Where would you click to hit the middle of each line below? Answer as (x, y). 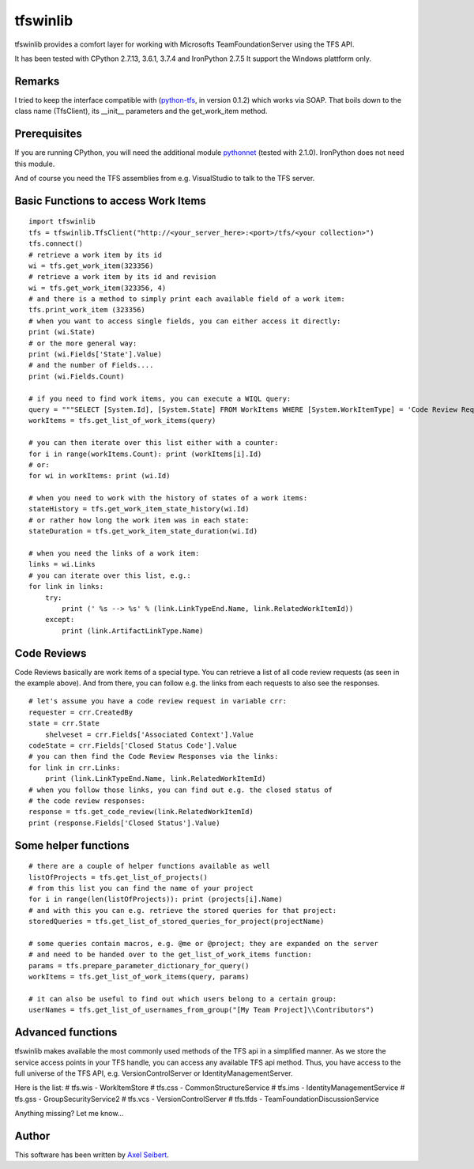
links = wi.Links (62, 564)
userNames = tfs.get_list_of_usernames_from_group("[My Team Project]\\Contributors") (201, 1010)
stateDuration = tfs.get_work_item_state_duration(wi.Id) (143, 531)
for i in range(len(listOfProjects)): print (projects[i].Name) (156, 899)
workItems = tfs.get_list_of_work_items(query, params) (139, 977)
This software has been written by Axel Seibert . (92, 1155)
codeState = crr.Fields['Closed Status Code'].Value (133, 746)
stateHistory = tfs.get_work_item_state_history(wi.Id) (139, 509)
